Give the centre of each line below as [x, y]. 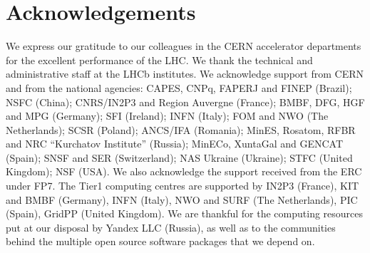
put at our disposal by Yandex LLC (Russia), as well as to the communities [171, 227]
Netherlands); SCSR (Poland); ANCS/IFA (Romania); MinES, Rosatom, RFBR [181, 129]
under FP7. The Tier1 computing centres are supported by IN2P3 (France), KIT [183, 186]
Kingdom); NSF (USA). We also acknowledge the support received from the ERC [184, 171]
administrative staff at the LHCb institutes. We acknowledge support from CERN [185, 74]
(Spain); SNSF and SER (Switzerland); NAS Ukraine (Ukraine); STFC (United [179, 157]
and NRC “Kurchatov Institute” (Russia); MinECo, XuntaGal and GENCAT [175, 144]
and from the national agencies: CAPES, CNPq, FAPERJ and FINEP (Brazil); [179, 87]
